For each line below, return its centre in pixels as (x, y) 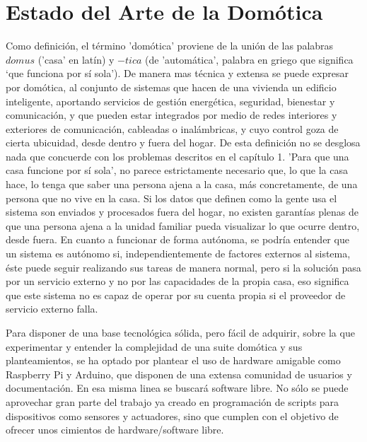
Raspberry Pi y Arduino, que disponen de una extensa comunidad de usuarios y (179, 374)
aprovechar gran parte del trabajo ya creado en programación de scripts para (173, 401)
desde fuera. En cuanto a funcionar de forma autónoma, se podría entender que (177, 239)
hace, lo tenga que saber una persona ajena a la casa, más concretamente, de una (182, 184)
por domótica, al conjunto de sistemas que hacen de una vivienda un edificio (171, 87)
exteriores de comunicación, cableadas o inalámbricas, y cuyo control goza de (172, 128)
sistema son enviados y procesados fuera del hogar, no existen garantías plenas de (182, 212)
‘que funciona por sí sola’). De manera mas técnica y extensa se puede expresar (177, 73)
